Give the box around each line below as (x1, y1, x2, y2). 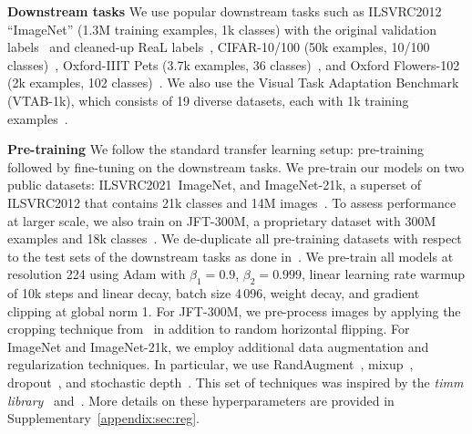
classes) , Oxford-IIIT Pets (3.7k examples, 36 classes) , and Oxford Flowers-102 (7, 55, 460, 74)
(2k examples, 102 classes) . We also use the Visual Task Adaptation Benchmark (7, 73, 459, 92)
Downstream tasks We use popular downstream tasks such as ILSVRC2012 (7, 2, 442, 20)
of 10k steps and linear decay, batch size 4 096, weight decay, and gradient (7, 284, 420, 303)
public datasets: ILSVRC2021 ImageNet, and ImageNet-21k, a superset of (7, 175, 422, 194)
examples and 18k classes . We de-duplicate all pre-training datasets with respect (7, 229, 462, 248)
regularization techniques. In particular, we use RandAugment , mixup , (7, 355, 414, 374)
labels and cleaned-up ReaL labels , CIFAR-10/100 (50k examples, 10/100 (7, 37, 430, 57)
